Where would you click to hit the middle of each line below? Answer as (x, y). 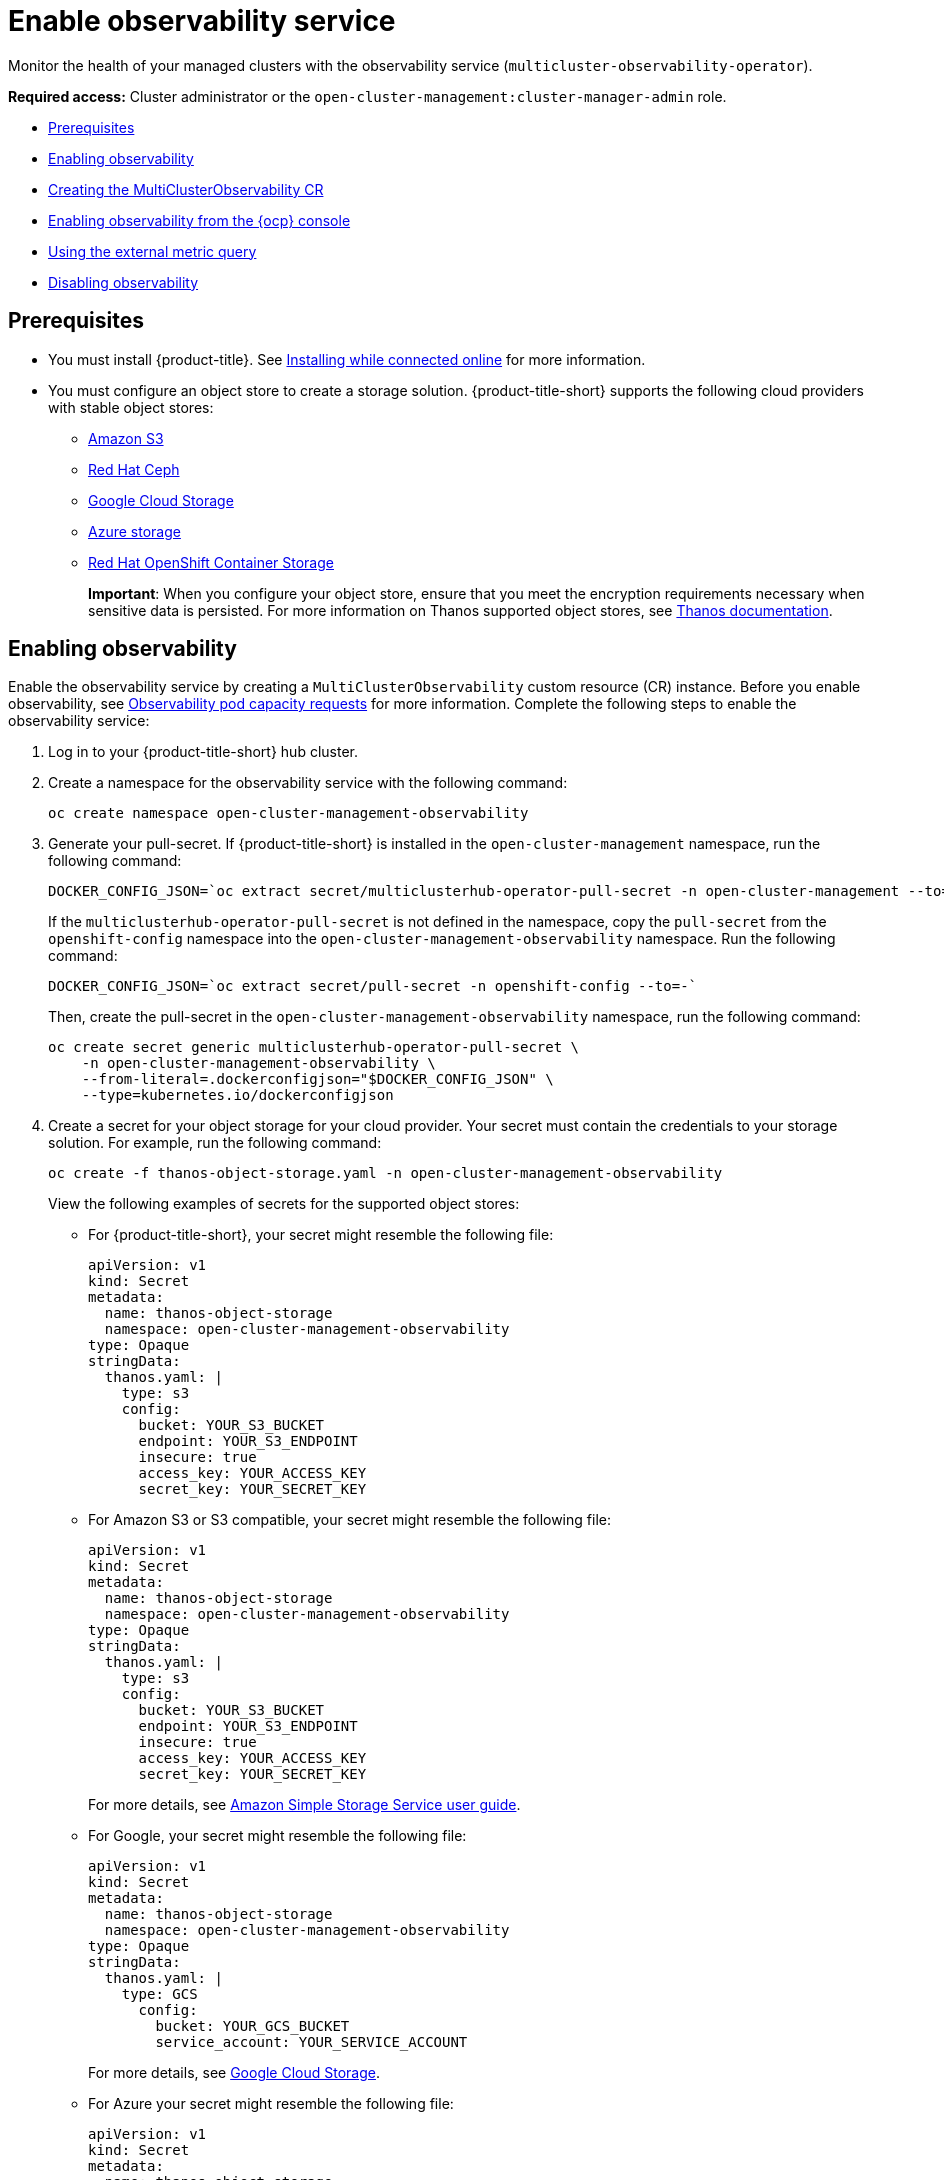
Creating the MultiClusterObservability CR (186, 189)
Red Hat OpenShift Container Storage (211, 562)
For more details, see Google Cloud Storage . (234, 2073)
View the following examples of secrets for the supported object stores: (284, 1204)
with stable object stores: (131, 407)
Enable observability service (202, 21)
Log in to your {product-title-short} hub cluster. (203, 752)
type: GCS (159, 1994)
